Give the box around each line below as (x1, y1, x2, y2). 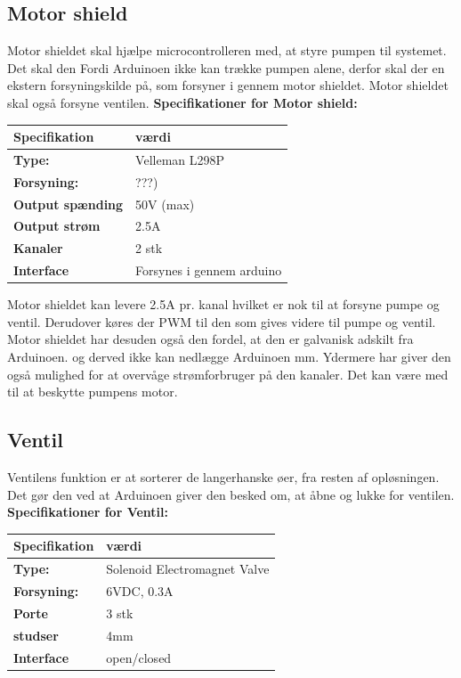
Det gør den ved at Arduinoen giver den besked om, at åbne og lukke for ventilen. (7, 485, 455, 503)
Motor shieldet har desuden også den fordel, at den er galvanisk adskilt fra (7, 330, 414, 348)
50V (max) (135, 194, 195, 213)
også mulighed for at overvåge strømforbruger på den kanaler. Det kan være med (7, 364, 449, 383)
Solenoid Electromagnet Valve (106, 560, 270, 578)
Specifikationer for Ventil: (7, 502, 169, 521)
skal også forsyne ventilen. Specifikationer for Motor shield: (7, 93, 358, 111)
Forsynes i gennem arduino (135, 261, 282, 280)
